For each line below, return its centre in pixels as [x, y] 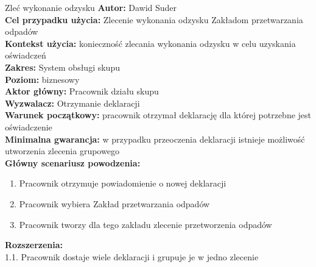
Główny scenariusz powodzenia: [73, 162]
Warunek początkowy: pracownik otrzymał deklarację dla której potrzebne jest [158, 115]
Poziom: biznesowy [42, 79]
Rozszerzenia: [34, 245]
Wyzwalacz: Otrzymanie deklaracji [72, 103]
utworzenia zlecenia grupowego [62, 151]
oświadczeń [26, 55]
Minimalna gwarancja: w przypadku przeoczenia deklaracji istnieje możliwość [155, 139]
